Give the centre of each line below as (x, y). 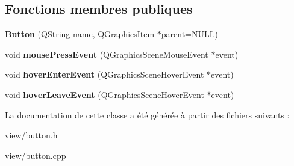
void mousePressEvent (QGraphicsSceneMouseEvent (107, 54)
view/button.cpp (36, 155)
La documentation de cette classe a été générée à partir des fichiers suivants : (147, 115)
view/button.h (31, 135)
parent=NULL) (189, 34)
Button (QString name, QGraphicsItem (80, 34)
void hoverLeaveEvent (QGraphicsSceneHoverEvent (105, 94)
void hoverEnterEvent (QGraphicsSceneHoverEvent (105, 74)
